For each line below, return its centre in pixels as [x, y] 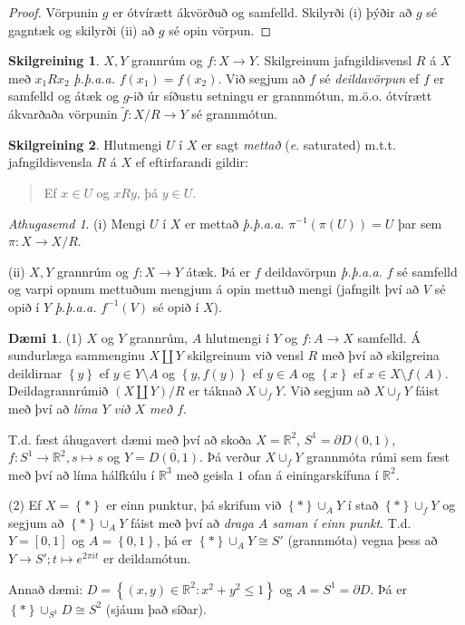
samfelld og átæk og [64, 96]
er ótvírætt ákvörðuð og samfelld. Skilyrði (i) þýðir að [262, 12]
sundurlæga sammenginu [77, 355]
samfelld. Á [389, 337]
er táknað [215, 391]
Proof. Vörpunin [53, 12]
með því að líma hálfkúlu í [82, 474]
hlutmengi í [237, 337]
